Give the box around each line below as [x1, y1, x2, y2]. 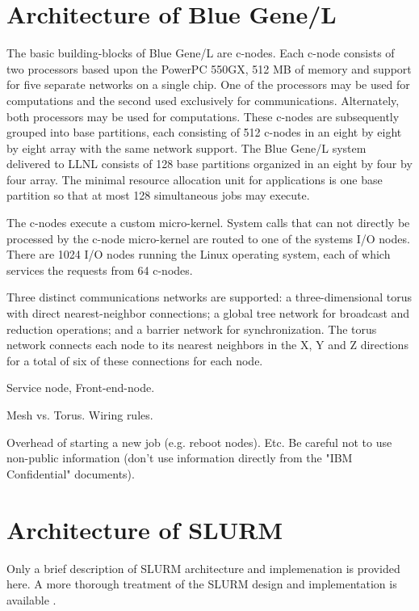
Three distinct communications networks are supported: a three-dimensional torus [6, 289, 412, 305]
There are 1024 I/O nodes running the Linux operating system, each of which [6, 246, 391, 263]
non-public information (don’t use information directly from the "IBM [6, 449, 353, 466]
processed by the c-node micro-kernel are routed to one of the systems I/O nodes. [6, 230, 410, 247]
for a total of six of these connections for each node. [6, 352, 263, 369]
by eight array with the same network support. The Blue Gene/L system [6, 139, 367, 156]
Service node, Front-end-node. [6, 379, 155, 396]
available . [6, 591, 57, 608]
